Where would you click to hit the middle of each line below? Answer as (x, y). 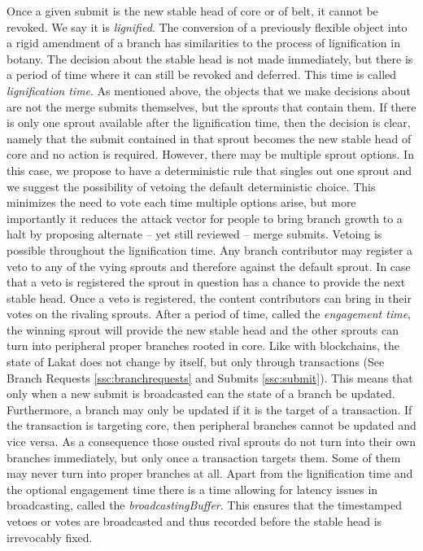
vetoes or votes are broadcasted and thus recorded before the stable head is (194, 521)
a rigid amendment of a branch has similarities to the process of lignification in (203, 43)
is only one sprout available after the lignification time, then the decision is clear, (209, 122)
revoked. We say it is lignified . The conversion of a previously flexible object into (207, 26)
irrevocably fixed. (50, 537)
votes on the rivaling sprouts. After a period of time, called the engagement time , (209, 314)
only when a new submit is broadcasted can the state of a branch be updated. (201, 394)
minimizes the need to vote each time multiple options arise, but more (181, 202)
